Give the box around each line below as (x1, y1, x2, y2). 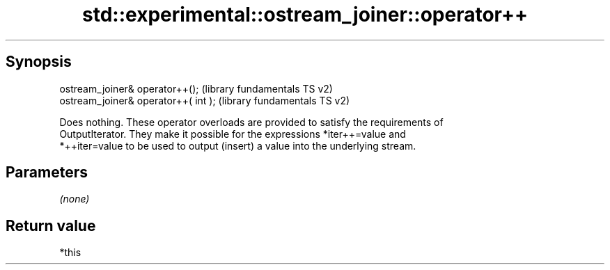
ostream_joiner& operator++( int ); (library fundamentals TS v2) (59, 94, 350, 106)
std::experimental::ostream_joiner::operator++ (82, 3, 528, 26)
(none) (59, 193, 90, 205)
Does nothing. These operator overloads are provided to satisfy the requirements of (59, 116, 444, 128)
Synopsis (6, 53, 72, 71)
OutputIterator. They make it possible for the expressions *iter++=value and (59, 127, 406, 140)
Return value (6, 216, 96, 235)
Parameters (6, 164, 88, 182)
